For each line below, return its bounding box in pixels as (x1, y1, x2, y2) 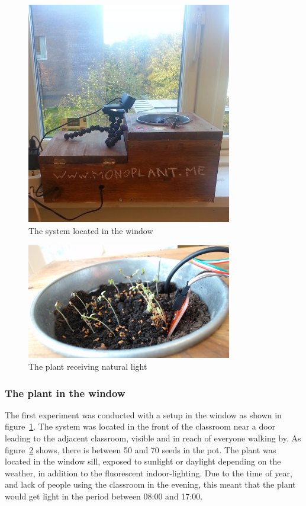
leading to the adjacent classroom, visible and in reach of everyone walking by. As (5, 432, 301, 444)
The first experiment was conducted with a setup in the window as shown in (5, 408, 282, 421)
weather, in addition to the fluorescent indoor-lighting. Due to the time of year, (5, 466, 292, 479)
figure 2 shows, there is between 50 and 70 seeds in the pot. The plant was (5, 443, 276, 456)
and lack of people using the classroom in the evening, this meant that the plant (5, 478, 296, 491)
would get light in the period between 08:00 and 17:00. (5, 489, 203, 502)
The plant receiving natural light (28, 360, 147, 373)
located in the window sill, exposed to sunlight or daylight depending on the (5, 455, 281, 467)
